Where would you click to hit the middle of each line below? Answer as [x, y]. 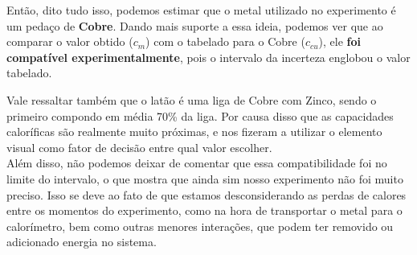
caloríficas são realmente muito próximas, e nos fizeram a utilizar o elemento [194, 132]
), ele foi [340, 41]
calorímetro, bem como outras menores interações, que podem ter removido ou [200, 226]
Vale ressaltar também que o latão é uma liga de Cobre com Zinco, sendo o [192, 99]
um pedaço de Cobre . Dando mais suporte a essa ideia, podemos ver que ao [195, 25]
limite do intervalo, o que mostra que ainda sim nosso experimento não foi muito [205, 178]
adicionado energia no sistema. [82, 242]
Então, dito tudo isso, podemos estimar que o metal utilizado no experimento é [201, 10]
